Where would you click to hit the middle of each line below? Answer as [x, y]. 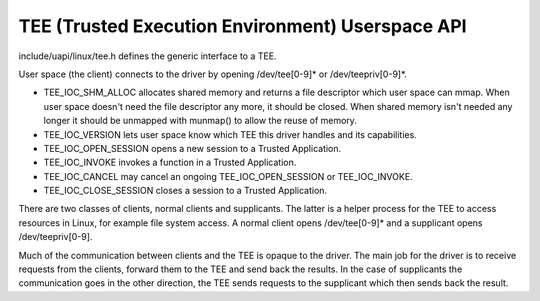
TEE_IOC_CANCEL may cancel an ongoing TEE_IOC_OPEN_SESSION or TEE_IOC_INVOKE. [228, 176]
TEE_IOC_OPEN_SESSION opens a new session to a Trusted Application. [192, 148]
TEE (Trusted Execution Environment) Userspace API [242, 26]
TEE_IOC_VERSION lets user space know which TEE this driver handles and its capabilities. [230, 134]
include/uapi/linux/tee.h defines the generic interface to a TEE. [147, 56]
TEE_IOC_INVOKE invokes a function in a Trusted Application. [170, 162]
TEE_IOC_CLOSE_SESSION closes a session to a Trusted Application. [185, 191]
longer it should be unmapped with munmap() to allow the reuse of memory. [200, 121]
